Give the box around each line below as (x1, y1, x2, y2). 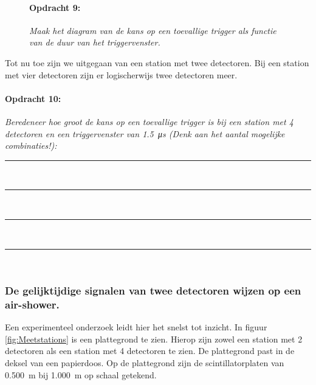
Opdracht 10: (5, 92, 61, 104)
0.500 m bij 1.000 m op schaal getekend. (5, 368, 157, 381)
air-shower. (5, 296, 60, 312)
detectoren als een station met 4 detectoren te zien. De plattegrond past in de (5, 344, 295, 357)
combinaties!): (5, 139, 57, 152)
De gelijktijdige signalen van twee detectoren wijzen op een (5, 283, 301, 298)
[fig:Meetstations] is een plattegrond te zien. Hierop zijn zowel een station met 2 (5, 332, 303, 345)
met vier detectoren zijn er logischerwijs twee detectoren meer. (5, 68, 238, 81)
